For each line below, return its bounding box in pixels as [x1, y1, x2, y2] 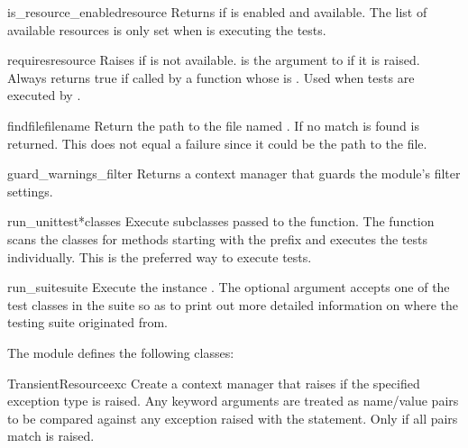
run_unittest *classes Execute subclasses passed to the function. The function [7, 212, 435, 231]
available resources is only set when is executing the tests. [7, 20, 326, 39]
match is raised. [7, 426, 95, 445]
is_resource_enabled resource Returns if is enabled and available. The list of [7, 3, 427, 21]
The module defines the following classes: [7, 343, 234, 361]
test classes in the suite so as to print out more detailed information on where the [7, 295, 458, 314]
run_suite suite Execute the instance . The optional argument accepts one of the [7, 278, 450, 297]
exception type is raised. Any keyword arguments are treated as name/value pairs [7, 391, 459, 410]
